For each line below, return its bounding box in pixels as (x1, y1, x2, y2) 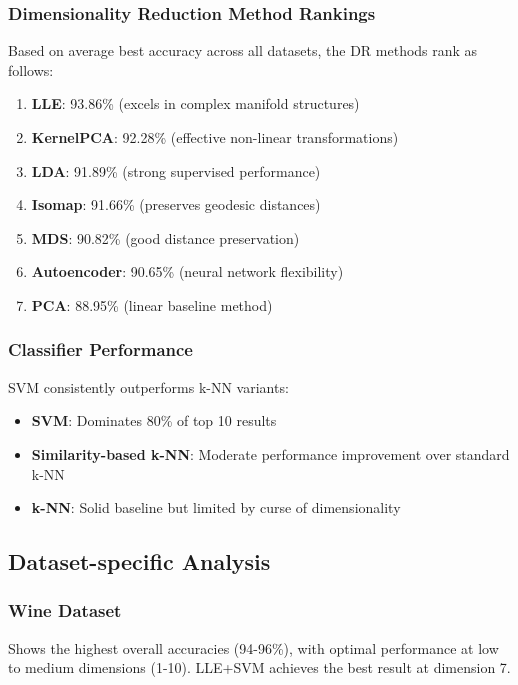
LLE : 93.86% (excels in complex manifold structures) (31, 93, 360, 114)
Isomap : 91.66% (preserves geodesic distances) (31, 194, 321, 215)
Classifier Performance (8, 337, 193, 362)
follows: (8, 59, 54, 80)
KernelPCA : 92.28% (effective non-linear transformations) (31, 127, 399, 147)
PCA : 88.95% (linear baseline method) (31, 294, 273, 315)
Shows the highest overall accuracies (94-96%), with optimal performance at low (8, 637, 499, 658)
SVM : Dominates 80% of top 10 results (31, 410, 277, 431)
